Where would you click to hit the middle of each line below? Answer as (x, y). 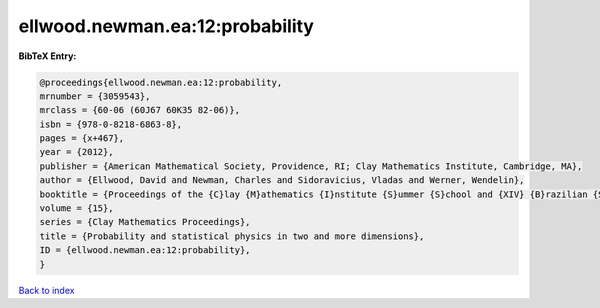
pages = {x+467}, (82, 138)
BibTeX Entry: (47, 56)
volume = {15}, (76, 208)
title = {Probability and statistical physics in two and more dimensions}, (232, 236)
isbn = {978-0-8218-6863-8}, (111, 124)
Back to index (46, 290)
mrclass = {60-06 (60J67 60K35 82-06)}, (139, 110)
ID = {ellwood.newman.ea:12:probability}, (145, 250)
